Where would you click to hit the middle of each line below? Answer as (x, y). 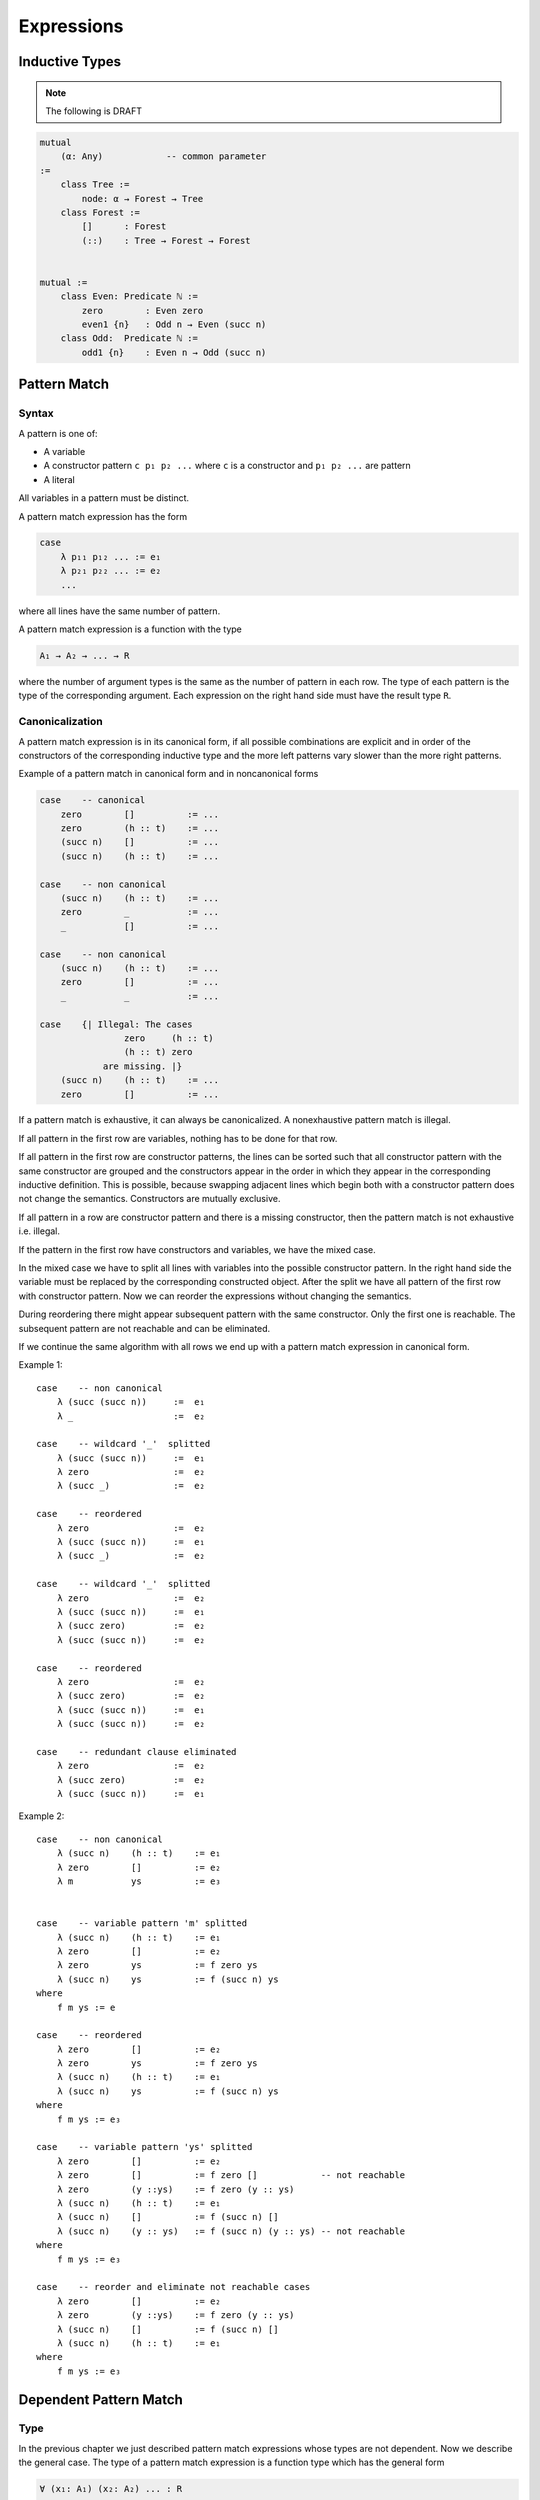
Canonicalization (61, 722)
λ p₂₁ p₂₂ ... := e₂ (111, 571)
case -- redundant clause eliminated (136, 1751)
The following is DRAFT (93, 111)
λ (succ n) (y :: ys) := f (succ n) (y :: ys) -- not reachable (231, 2231)
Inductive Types (70, 61)
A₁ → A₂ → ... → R (84, 656)
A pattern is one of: (58, 433)
